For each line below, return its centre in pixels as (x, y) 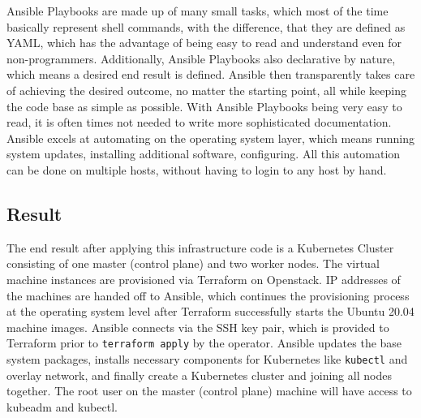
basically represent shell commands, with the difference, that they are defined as (206, 26)
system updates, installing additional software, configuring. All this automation (204, 154)
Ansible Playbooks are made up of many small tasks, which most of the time (198, 11)
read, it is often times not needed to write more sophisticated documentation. (199, 122)
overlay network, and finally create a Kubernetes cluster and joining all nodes (199, 375)
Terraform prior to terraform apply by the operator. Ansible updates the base (204, 343)
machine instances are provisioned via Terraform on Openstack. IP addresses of (204, 279)
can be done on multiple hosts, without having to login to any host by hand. (197, 169)
